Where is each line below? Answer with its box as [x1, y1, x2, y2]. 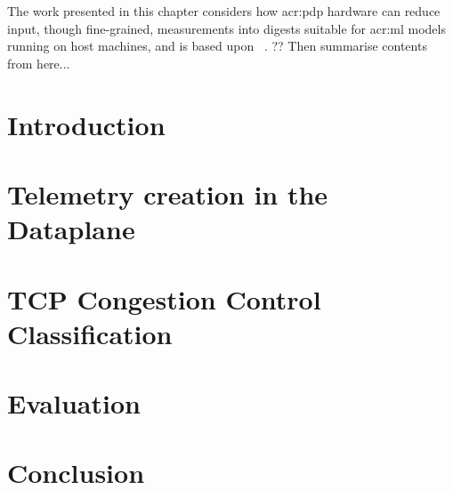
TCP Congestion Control [7, 280, 321, 317]
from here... [7, 53, 70, 72]
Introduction [7, 106, 166, 142]
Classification [7, 315, 173, 351]
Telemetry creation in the [7, 175, 328, 212]
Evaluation [7, 385, 141, 422]
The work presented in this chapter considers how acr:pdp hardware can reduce [7, 2, 441, 20]
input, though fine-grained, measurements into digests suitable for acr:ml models [7, 19, 446, 37]
